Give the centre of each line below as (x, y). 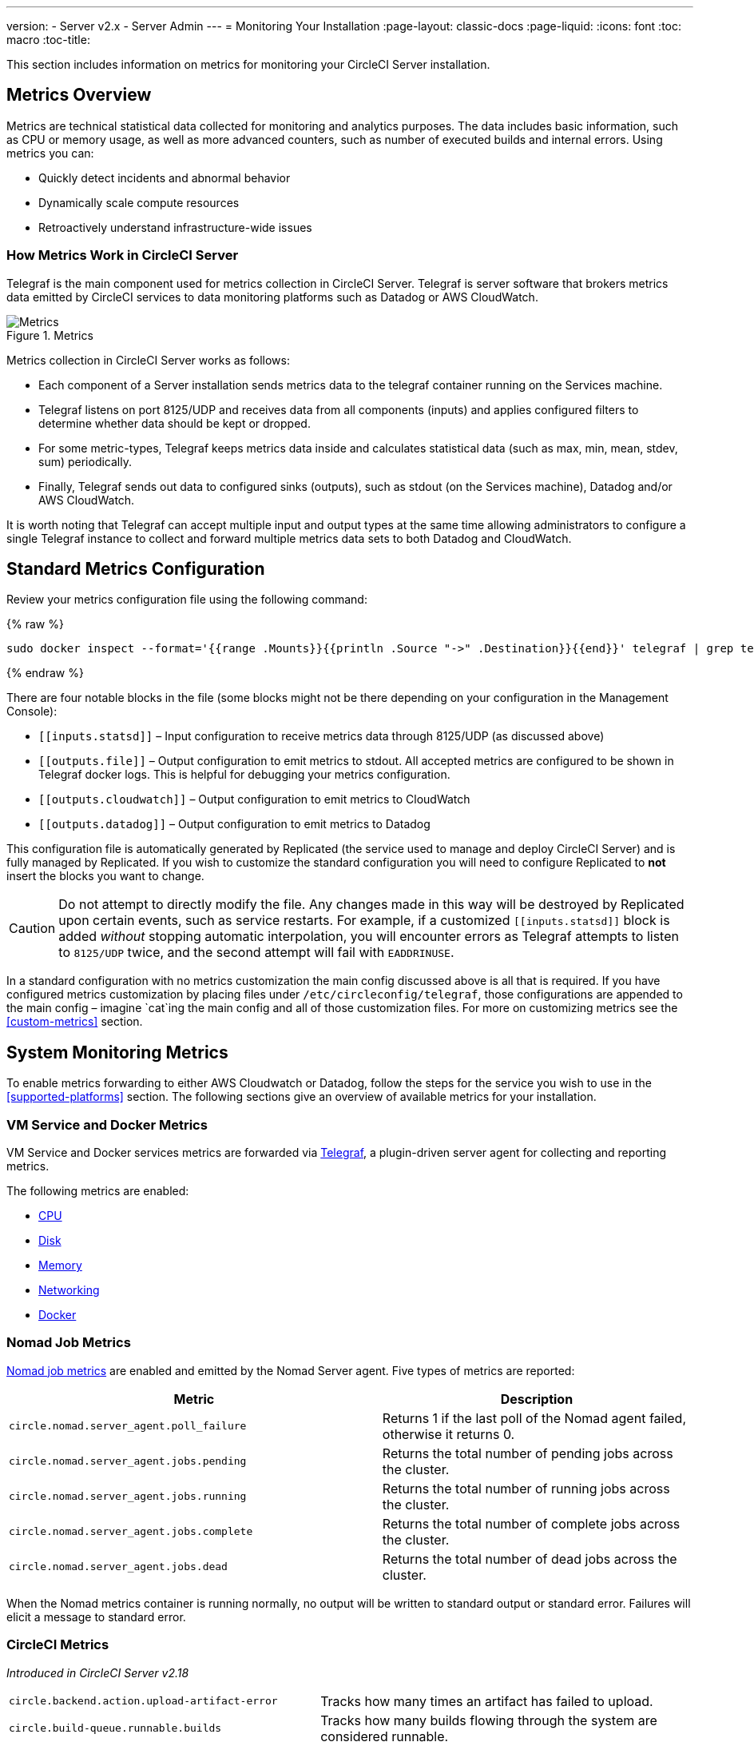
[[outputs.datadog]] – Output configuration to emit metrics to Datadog (234, 824)
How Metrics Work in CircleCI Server (123, 255)
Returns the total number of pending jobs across (528, 1453)
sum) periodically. (85, 461)
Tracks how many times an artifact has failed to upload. (487, 1701)
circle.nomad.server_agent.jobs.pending (128, 1461)
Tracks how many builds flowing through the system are (489, 1720)
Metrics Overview (79, 95)
